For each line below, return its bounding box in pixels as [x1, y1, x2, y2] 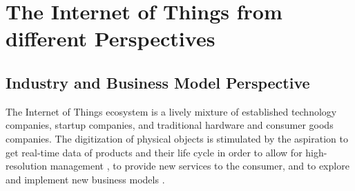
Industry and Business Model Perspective [6, 71, 310, 93]
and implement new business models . [6, 172, 165, 186]
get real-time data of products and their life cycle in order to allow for [6, 145, 303, 159]
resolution [6, 158, 48, 173]
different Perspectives [6, 24, 215, 53]
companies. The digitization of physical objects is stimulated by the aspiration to [6, 131, 348, 145]
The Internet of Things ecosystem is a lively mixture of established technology [6, 104, 337, 118]
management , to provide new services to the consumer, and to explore [50, 158, 349, 173]
